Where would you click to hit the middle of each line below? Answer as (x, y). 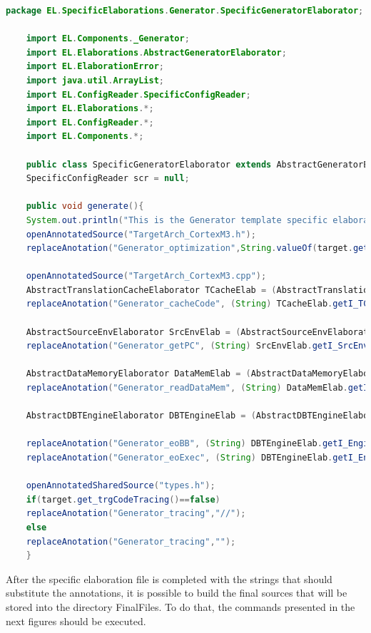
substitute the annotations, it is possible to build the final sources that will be (177, 593)
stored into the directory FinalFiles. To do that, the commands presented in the (181, 606)
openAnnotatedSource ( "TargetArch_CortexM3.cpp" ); (146, 276)
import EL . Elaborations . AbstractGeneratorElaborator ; (156, 52)
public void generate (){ (85, 206)
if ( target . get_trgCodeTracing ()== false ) (123, 499)
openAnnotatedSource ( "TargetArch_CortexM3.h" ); (141, 234)
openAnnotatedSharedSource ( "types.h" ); (121, 486)
